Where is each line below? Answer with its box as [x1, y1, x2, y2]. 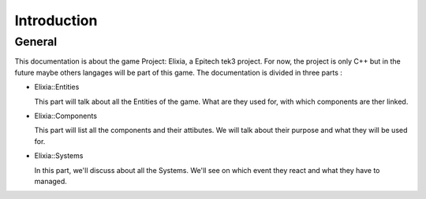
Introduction [14, 12, 98, 29]
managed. [34, 176, 67, 186]
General [14, 35, 58, 49]
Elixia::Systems [34, 151, 84, 160]
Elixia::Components [34, 111, 98, 120]
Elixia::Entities [34, 83, 80, 92]
